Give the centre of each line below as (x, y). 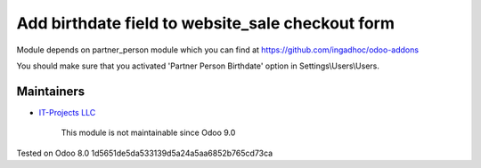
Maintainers (51, 91)
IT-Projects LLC (67, 112)
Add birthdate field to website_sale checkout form (206, 23)
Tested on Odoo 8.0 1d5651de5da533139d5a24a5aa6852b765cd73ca (145, 153)
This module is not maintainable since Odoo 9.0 (148, 132)
